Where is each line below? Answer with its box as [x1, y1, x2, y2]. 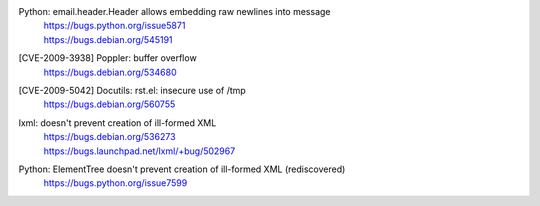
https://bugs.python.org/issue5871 [43, 20, 186, 32]
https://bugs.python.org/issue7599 [43, 177, 188, 189]
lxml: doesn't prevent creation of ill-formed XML [18, 116, 217, 129]
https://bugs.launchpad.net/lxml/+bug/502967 [43, 145, 236, 157]
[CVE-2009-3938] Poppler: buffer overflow [18, 52, 197, 64]
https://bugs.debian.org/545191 [43, 33, 174, 45]
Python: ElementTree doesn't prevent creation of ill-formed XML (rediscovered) [18, 163, 346, 175]
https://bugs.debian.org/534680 [43, 66, 177, 78]
